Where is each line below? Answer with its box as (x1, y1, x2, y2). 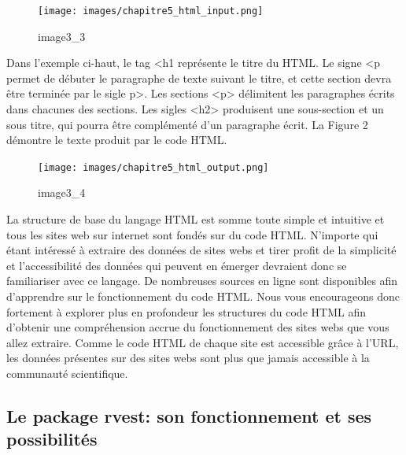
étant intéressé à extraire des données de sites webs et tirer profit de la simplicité (6, 242, 397, 258)
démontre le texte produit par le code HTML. (6, 131, 227, 148)
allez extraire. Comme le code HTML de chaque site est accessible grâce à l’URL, (6, 334, 399, 350)
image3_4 (38, 184, 86, 201)
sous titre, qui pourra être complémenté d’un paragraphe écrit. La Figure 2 (6, 116, 368, 132)
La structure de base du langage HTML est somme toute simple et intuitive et (6, 211, 385, 227)
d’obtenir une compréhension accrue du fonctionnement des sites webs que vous (6, 319, 389, 335)
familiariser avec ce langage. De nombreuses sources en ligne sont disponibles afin (6, 272, 398, 289)
